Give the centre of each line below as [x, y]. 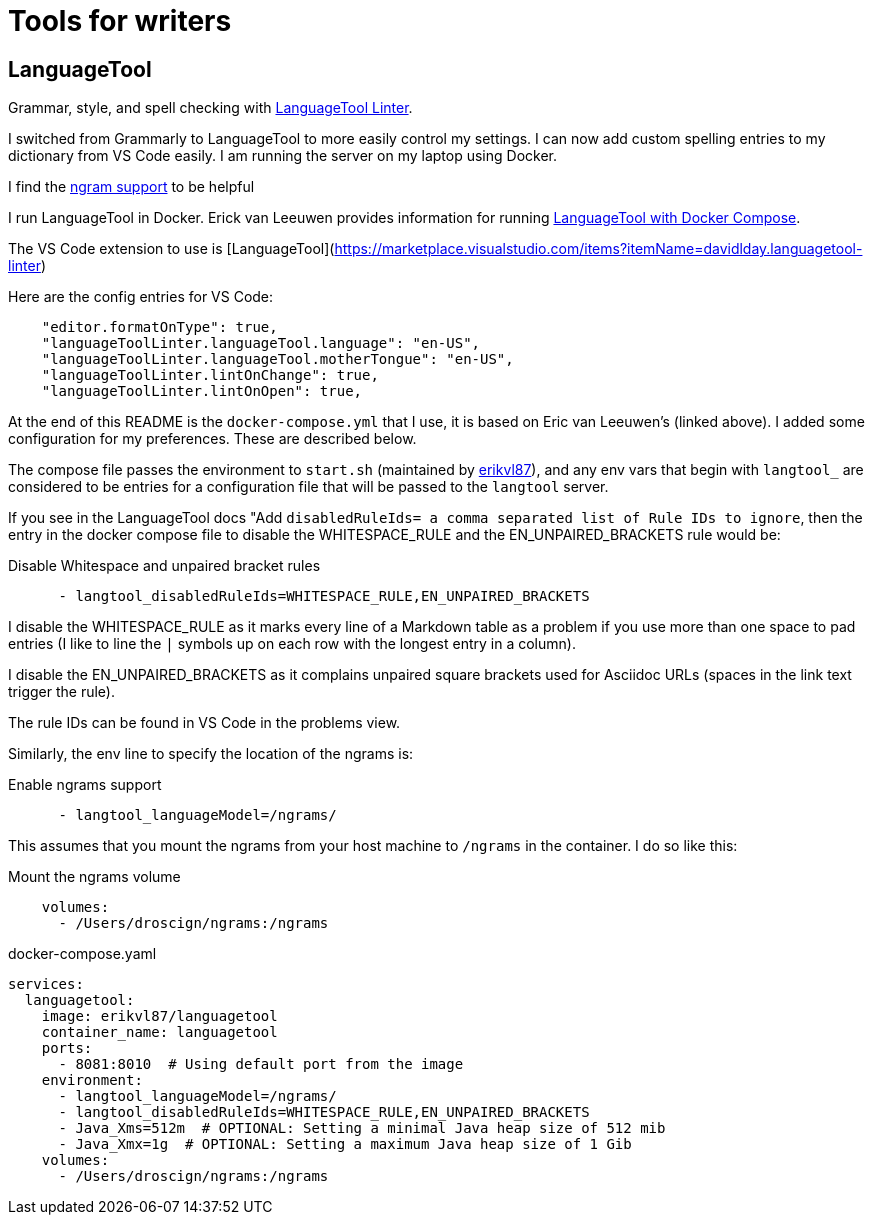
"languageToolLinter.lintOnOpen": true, [202, 391]
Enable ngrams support [85, 785]
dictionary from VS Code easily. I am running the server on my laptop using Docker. [283, 156]
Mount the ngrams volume [94, 877]
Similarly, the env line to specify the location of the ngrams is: [211, 754]
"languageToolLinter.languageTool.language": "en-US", [261, 343]
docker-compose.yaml [82, 954]
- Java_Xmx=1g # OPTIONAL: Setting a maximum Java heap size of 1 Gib [345, 1144]
